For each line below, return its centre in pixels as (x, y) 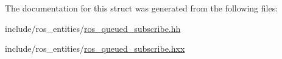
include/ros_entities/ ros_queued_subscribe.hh (93, 28)
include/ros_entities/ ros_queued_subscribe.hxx (95, 48)
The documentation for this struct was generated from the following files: (142, 8)
